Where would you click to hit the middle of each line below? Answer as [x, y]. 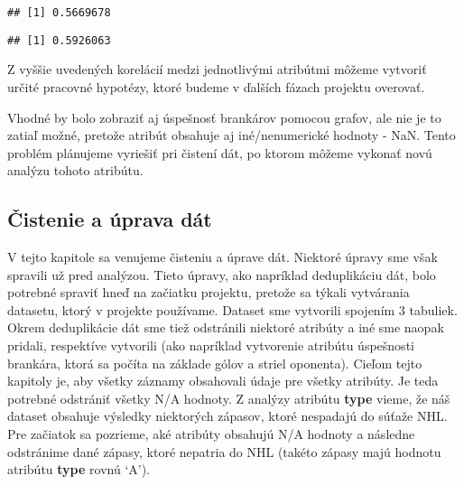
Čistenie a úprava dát [110, 219]
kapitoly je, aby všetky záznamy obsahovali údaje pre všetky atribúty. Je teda [223, 381]
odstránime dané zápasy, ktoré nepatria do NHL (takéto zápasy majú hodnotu [224, 451]
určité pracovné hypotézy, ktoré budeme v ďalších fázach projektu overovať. [216, 86]
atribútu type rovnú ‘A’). [79, 469]
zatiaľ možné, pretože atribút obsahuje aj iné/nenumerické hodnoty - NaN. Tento [232, 135]
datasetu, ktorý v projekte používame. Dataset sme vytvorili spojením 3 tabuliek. [232, 309]
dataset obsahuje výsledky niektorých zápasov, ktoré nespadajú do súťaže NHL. [227, 416]
